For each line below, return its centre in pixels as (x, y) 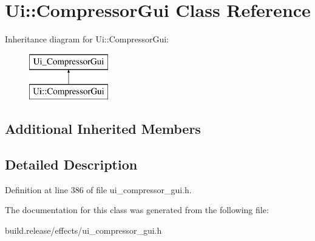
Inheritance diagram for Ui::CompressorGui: (87, 39)
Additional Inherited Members (103, 129)
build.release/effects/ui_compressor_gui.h (83, 230)
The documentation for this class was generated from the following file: (137, 210)
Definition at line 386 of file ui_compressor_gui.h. (98, 189)
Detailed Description (71, 164)
